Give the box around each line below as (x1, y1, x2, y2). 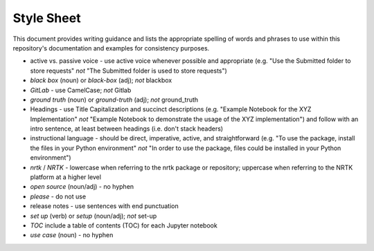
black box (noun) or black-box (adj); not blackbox (30, 76, 172, 84)
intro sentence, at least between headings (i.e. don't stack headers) (30, 124, 224, 133)
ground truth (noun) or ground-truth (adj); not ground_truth (30, 95, 199, 104)
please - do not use (30, 192, 87, 201)
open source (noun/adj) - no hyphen (30, 183, 134, 191)
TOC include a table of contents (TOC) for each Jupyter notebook (30, 221, 217, 230)
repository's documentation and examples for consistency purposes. (12, 44, 210, 52)
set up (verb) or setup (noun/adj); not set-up (30, 212, 157, 220)
